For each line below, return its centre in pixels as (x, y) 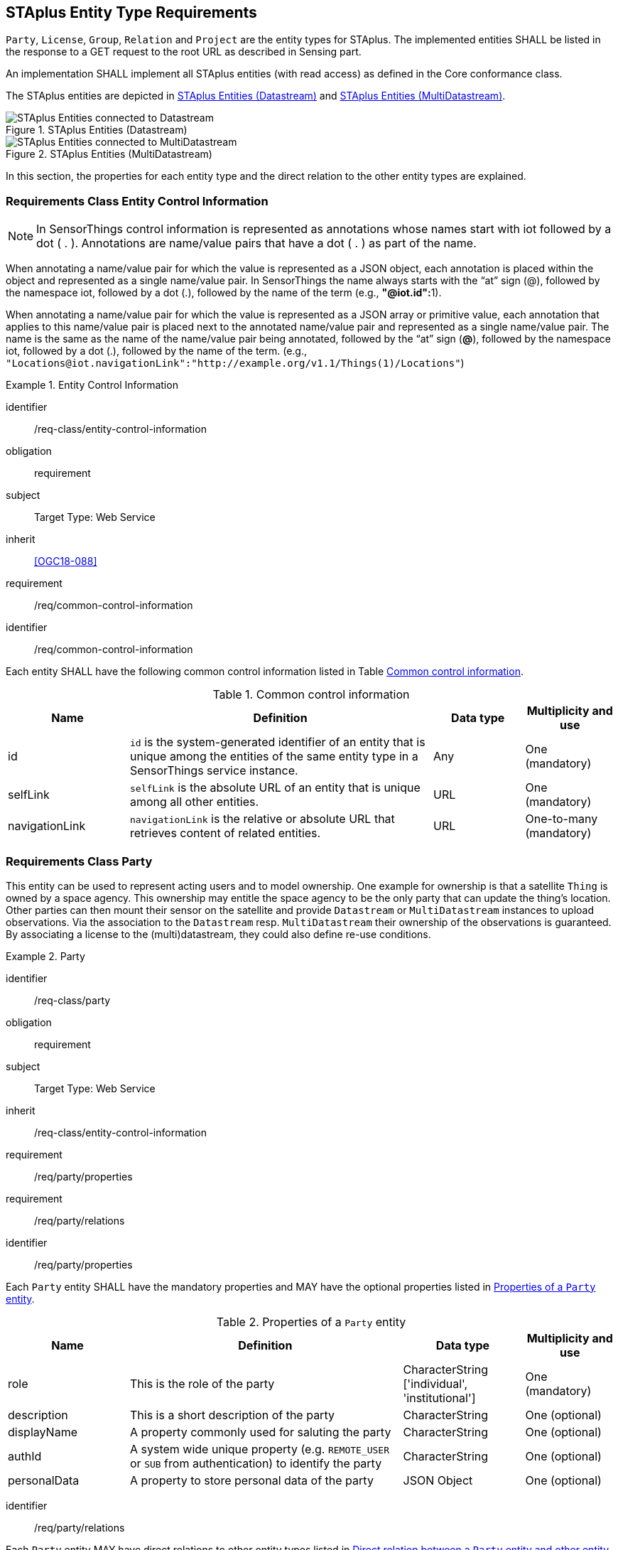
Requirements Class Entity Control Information (137, 201)
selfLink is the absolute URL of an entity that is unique (275, 788)
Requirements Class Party (79, 861)
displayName (43, 1432)
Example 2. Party (45, 956)
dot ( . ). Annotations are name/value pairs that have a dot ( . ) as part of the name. (256, 243)
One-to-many (562, 819)
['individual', (435, 1383)
